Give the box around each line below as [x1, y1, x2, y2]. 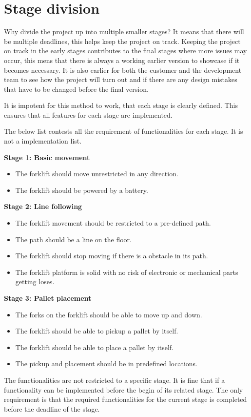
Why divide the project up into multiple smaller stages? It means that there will [4, 26, 244, 37]
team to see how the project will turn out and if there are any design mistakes [4, 74, 237, 84]
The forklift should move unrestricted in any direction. [15, 168, 178, 179]
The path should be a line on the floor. [15, 234, 132, 244]
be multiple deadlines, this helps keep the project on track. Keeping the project [4, 36, 241, 46]
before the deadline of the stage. [4, 403, 100, 414]
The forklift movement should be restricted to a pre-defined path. [15, 218, 211, 228]
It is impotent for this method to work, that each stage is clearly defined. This [4, 100, 238, 110]
